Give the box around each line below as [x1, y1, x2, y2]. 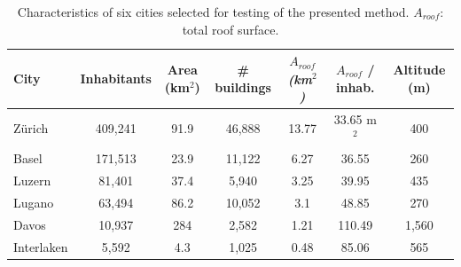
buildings [215, 77, 271, 96]
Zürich [13, 118, 49, 137]
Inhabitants [80, 69, 152, 88]
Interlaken [13, 237, 68, 255]
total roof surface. [182, 20, 279, 39]
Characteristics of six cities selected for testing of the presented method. [17, 3, 410, 20]
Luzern [13, 171, 51, 190]
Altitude [393, 60, 446, 79]
